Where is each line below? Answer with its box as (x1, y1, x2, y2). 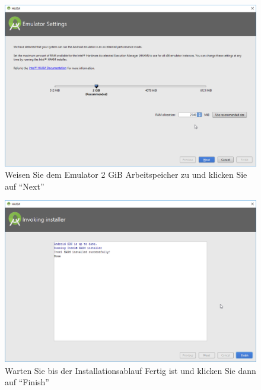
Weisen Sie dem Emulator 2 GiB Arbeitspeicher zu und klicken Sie (5, 168, 247, 181)
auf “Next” (5, 180, 44, 192)
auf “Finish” (5, 376, 49, 388)
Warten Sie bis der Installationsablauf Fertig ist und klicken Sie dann (5, 364, 256, 376)
